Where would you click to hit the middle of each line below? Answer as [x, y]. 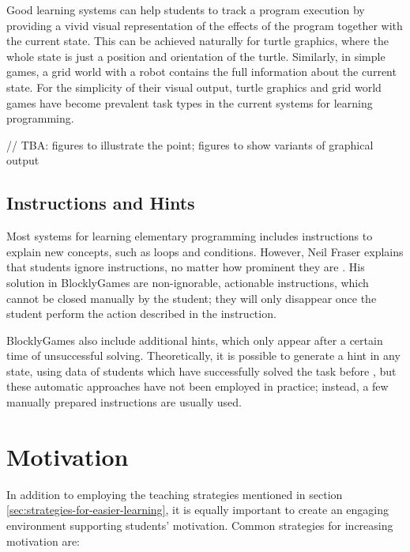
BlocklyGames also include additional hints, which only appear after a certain [195, 340]
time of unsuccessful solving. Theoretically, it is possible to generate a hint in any [203, 355]
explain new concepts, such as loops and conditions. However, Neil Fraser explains [205, 251]
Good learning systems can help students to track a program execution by [186, 9]
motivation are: [43, 541]
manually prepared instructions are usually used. [124, 402]
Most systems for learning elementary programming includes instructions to [190, 236]
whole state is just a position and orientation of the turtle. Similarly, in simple [196, 56]
